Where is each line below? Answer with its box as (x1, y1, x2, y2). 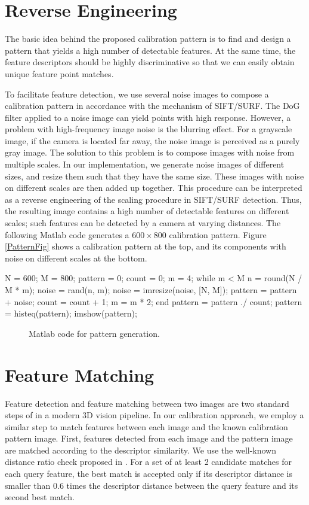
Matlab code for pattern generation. (29, 327, 160, 339)
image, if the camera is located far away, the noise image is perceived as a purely (5, 134, 300, 147)
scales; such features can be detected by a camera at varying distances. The (5, 217, 281, 229)
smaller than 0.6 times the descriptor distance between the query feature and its (5, 479, 298, 491)
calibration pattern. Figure (169, 228, 267, 241)
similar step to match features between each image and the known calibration (5, 420, 288, 433)
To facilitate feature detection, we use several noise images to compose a (5, 87, 269, 100)
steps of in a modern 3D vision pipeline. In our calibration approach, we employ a (5, 409, 304, 421)
